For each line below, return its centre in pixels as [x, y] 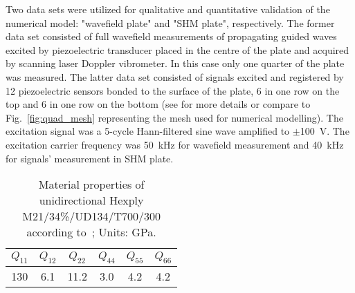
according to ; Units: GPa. [91, 232]
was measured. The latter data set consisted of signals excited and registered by [175, 76]
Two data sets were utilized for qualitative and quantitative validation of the [168, 9]
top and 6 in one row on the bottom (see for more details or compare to [158, 104]
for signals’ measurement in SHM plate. [90, 158]
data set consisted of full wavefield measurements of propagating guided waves [171, 36]
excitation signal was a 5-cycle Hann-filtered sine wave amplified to [148, 131]
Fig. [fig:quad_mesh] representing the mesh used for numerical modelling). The [174, 117]
